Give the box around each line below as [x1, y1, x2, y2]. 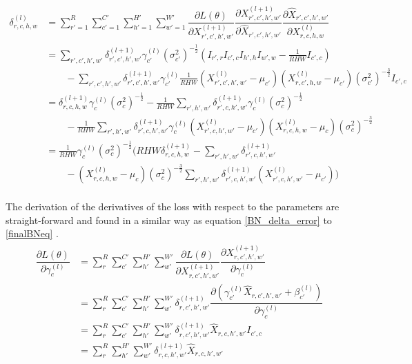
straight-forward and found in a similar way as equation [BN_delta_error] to [6, 212, 332, 227]
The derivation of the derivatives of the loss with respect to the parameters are [6, 199, 340, 214]
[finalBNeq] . [6, 226, 59, 241]
